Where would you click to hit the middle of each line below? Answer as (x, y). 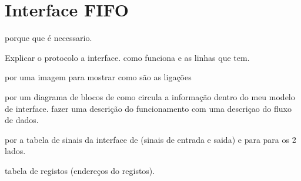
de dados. (22, 120)
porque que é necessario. (49, 38)
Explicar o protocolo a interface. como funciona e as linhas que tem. (127, 57)
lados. (15, 151)
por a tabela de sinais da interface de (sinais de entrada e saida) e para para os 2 (150, 139)
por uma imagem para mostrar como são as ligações (98, 77)
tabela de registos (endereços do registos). (80, 170)
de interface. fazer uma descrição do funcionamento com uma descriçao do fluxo (148, 108)
